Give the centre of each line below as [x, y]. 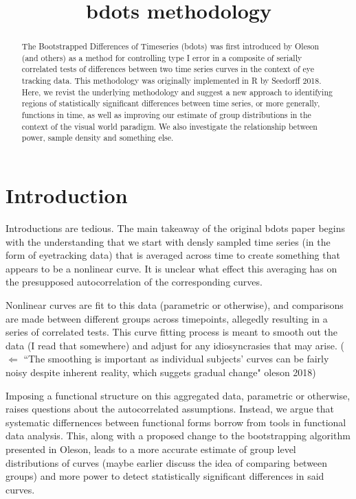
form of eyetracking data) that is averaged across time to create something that [173, 255]
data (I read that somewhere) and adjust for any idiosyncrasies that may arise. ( [175, 345]
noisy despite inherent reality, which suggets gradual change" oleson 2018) [161, 372]
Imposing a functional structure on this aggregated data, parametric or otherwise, [178, 395]
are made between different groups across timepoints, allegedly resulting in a [167, 318]
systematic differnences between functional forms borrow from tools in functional [176, 422]
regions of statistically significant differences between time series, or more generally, [171, 103]
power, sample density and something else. [98, 138]
